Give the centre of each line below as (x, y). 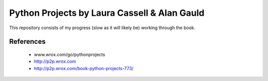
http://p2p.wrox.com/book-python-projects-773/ (84, 68)
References (27, 42)
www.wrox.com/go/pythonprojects (69, 54)
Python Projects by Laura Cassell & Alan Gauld (107, 13)
